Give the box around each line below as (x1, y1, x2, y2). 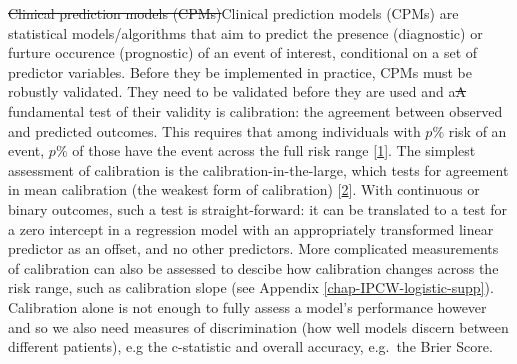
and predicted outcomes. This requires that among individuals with (8, 120, 421, 141)
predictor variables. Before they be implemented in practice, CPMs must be (8, 61, 472, 82)
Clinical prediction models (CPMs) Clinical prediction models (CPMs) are (8, 3, 459, 23)
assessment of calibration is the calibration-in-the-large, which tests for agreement (8, 159, 509, 180)
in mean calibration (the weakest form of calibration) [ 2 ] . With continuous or (8, 179, 480, 200)
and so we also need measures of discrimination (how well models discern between (8, 316, 509, 337)
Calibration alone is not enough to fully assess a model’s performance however (8, 296, 487, 317)
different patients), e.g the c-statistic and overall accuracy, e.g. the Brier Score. (8, 336, 493, 357)
